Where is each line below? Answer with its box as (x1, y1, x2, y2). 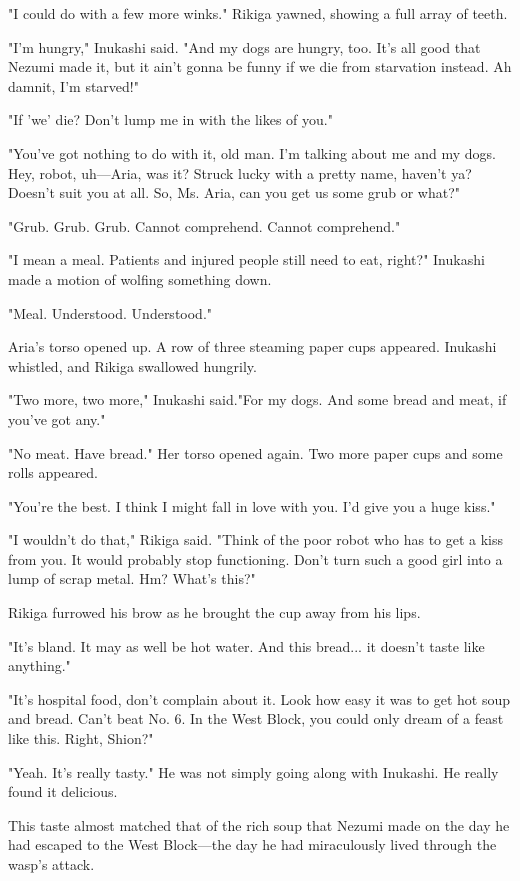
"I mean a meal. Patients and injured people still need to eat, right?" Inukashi (8, 249, 485, 270)
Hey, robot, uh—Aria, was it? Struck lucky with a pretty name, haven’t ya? (8, 162, 472, 183)
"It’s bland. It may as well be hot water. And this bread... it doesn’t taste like (8, 635, 485, 656)
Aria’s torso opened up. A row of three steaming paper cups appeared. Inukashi (8, 336, 497, 357)
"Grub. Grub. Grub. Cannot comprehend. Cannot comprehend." (8, 215, 401, 236)
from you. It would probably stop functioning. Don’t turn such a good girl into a (8, 548, 503, 569)
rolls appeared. (8, 462, 99, 483)
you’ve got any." (8, 408, 106, 429)
